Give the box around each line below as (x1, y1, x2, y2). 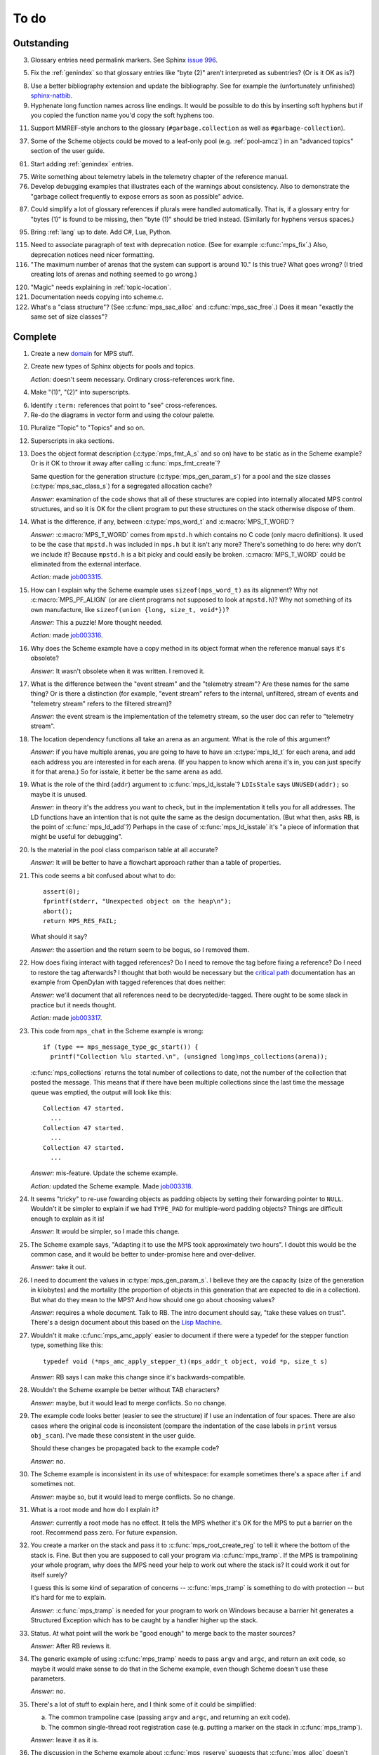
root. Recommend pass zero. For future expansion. (30, 1528, 178, 1537)
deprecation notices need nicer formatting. (30, 250, 154, 259)
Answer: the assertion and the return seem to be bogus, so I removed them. (30, 945, 250, 954)
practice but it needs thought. (30, 1000, 117, 1009)
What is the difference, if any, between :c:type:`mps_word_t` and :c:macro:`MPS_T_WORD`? (30, 517, 295, 526)
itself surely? (30, 1570, 68, 1579)
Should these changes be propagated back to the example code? (30, 1444, 220, 1452)
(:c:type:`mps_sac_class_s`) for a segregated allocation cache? (30, 482, 213, 491)
